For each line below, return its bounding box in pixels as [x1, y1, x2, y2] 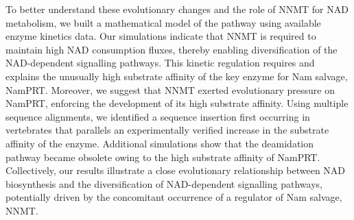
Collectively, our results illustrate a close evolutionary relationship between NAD [5, 163, 346, 178]
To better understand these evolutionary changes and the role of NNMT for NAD [5, 2, 349, 16]
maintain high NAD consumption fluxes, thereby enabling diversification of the [5, 42, 338, 56]
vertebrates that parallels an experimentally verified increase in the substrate [5, 123, 329, 137]
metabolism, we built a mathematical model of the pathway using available [5, 15, 321, 29]
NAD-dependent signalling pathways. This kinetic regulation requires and [5, 56, 315, 70]
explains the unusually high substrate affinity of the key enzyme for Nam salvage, [5, 69, 348, 83]
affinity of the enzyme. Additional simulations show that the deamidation [5, 136, 314, 150]
